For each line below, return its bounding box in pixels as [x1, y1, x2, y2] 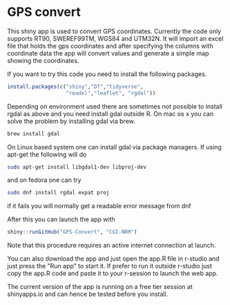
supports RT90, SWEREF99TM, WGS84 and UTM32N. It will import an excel [7, 34, 224, 42]
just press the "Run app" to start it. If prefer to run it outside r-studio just [7, 262, 213, 270]
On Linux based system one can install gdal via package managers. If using [7, 142, 222, 151]
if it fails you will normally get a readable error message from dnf [7, 202, 191, 210]
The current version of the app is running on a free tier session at [7, 283, 193, 291]
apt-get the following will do [7, 150, 87, 158]
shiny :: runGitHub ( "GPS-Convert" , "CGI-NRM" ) [7, 229, 137, 236]
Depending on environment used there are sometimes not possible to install [7, 102, 222, 111]
